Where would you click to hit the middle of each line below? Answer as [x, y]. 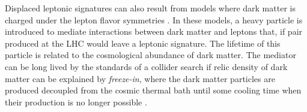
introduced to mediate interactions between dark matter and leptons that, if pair [154, 31]
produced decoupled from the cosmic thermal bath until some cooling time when [153, 90]
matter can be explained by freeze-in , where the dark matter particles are [140, 78]
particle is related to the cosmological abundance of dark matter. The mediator [150, 55]
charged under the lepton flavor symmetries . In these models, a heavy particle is [154, 19]
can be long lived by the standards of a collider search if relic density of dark [146, 66]
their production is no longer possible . [76, 102]
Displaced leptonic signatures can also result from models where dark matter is [150, 8]
